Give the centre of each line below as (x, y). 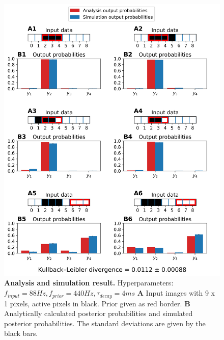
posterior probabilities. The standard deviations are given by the (105, 323)
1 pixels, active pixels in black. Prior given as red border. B (97, 303)
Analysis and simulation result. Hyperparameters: (89, 283)
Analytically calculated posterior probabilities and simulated (99, 313)
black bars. (21, 333)
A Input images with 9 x (176, 293)
